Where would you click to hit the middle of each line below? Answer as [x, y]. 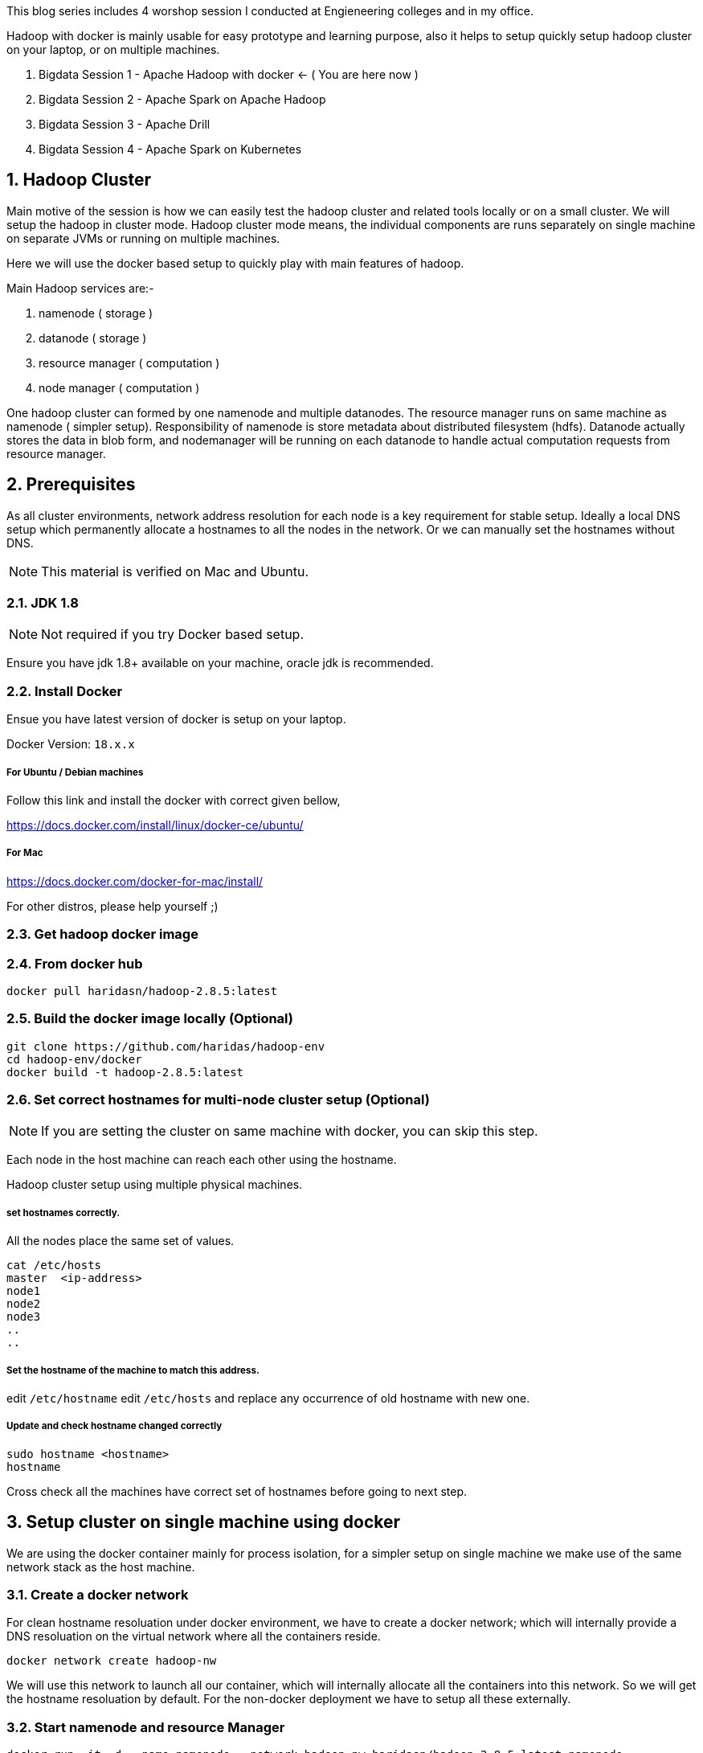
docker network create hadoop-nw [112, 1661]
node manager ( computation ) [119, 387]
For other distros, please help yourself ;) [112, 906]
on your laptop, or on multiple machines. [113, 49]
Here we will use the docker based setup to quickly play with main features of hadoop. [235, 263]
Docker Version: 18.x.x [71, 744]
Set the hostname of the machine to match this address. [133, 1370]
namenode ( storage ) [96, 313]
